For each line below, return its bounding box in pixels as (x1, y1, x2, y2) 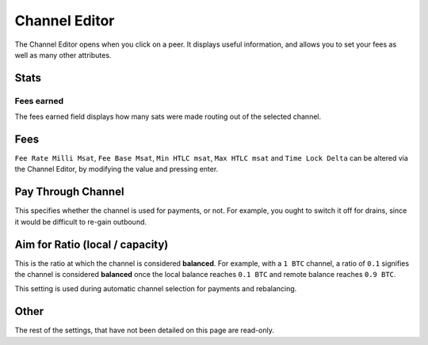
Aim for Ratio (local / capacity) (14, 237, 169, 251)
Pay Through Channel (14, 185, 124, 199)
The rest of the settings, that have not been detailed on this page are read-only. (14, 325, 275, 336)
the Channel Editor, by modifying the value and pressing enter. (14, 165, 219, 174)
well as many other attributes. (14, 50, 112, 59)
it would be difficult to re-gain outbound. (14, 217, 147, 226)
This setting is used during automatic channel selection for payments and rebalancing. (14, 284, 297, 294)
